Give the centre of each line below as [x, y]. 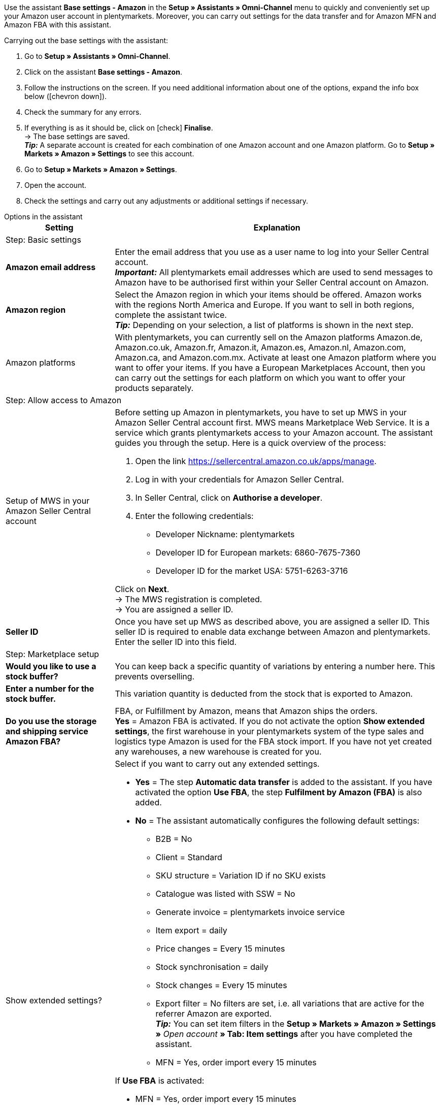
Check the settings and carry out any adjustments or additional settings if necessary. [166, 201]
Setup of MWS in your [48, 501]
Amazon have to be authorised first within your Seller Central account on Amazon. [272, 282]
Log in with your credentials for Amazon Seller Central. [240, 479]
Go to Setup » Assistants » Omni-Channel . [97, 56]
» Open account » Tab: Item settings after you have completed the [284, 1034]
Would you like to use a [51, 666]
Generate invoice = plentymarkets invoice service [250, 912]
